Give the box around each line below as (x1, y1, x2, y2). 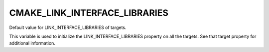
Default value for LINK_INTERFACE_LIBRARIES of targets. (9, 25, 127, 30)
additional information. (9, 40, 56, 46)
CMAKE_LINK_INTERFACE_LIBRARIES (9, 7, 169, 18)
